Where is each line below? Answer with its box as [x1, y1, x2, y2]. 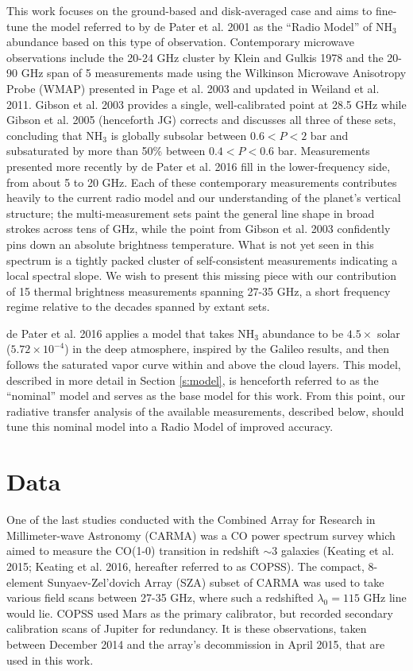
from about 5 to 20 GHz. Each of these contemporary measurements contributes [6, 173, 397, 190]
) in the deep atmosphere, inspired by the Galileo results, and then [64, 340, 390, 357]
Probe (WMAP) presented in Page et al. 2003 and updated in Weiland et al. [6, 80, 380, 96]
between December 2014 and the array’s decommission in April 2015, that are [6, 635, 385, 652]
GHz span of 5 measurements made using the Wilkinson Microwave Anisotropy [21, 64, 407, 81]
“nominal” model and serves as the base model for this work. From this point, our [6, 387, 406, 404]
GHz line [363, 589, 407, 606]
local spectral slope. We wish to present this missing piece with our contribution [6, 267, 397, 284]
